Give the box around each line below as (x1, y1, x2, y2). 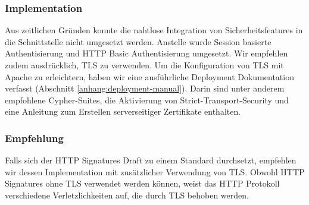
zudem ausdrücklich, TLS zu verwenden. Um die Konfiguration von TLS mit (5, 59, 284, 71)
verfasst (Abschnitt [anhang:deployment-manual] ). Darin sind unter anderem (5, 82, 285, 94)
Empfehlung (5, 130, 64, 145)
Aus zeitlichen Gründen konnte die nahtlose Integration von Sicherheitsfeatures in (5, 24, 303, 36)
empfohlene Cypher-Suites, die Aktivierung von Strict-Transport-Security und (5, 93, 289, 106)
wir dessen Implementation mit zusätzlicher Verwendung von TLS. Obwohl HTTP (5, 165, 305, 178)
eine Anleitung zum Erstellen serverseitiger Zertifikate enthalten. (5, 105, 241, 118)
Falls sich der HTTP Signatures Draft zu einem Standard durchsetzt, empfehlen (5, 154, 296, 166)
